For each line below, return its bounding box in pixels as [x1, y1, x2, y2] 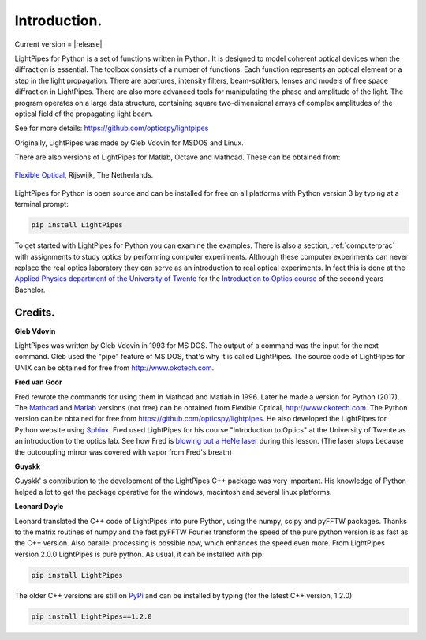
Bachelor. [14, 285, 46, 294]
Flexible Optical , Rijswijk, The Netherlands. [14, 170, 154, 180]
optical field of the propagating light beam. [14, 109, 154, 118]
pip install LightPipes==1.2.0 [31, 612, 153, 621]
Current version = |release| [14, 39, 103, 49]
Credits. [14, 305, 55, 319]
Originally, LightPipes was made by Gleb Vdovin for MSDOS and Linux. [14, 138, 244, 148]
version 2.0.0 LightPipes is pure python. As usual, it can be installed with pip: [14, 549, 264, 559]
